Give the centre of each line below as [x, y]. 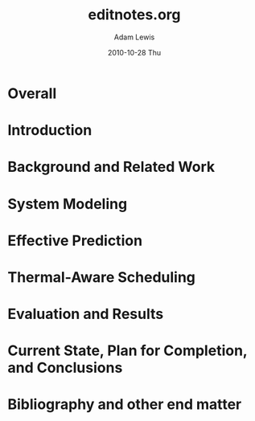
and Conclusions [65, 368]
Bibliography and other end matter [125, 405]
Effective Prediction [75, 241]
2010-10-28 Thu [134, 52]
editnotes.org [134, 15]
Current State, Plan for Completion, [127, 351]
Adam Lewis [134, 37]
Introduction [50, 131]
